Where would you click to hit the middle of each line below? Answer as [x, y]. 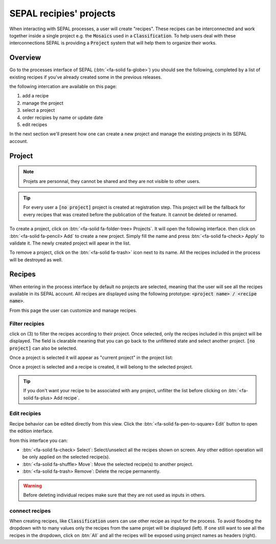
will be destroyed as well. [36, 259]
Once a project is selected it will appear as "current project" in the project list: [91, 358]
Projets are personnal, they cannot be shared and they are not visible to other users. [112, 181]
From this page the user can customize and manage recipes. [73, 310]
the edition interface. [31, 431]
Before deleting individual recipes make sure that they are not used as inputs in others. [114, 495]
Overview [25, 58]
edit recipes [35, 124]
